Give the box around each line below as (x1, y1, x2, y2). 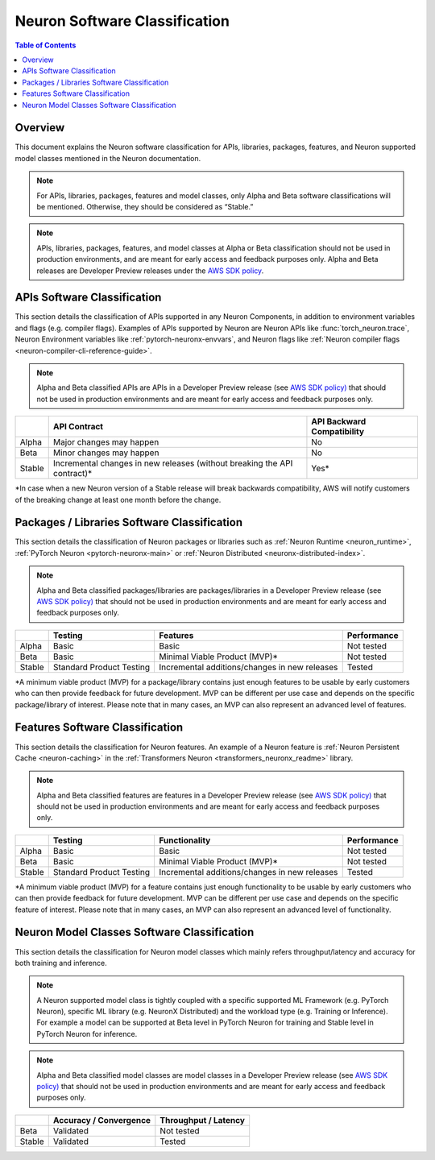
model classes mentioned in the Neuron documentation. (14, 153, 201, 163)
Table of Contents (14, 40, 77, 50)
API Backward (311, 416, 367, 427)
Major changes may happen (52, 437, 159, 448)
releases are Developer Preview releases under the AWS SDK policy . (36, 266, 264, 275)
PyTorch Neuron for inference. (36, 1029, 138, 1038)
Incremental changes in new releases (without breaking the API (52, 458, 293, 469)
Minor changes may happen (52, 447, 159, 458)
